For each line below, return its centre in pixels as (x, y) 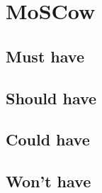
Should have (51, 98)
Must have (45, 56)
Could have (48, 139)
